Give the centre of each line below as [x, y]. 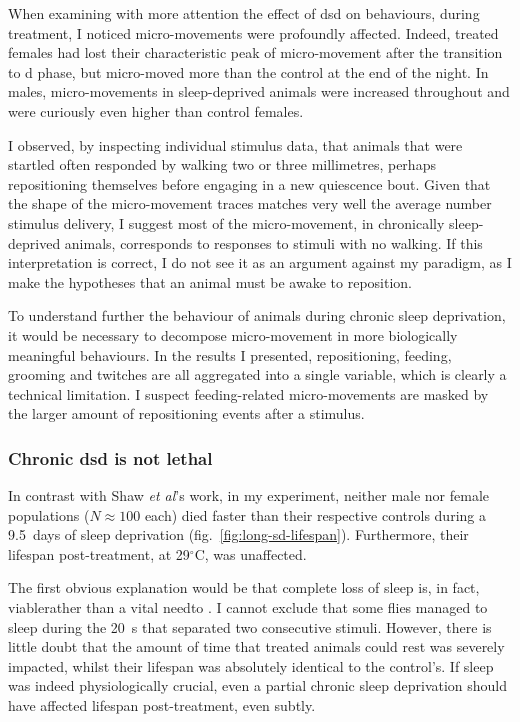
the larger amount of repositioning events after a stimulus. [186, 413]
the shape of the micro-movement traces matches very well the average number [250, 203]
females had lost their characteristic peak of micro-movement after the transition [255, 52]
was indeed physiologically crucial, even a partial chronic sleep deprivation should [258, 685]
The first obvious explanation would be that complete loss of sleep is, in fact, [244, 587]
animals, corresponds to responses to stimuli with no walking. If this [273, 242]
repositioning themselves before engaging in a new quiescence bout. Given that [249, 183]
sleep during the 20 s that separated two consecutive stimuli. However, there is [250, 626]
